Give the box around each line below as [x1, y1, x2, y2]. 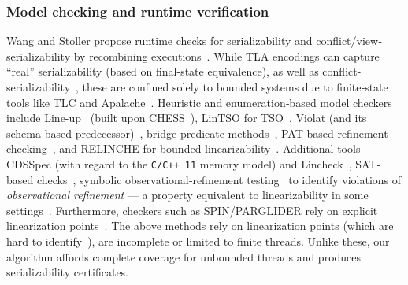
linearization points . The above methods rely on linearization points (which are [6, 217, 394, 234]
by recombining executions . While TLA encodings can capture [73, 47, 380, 64]
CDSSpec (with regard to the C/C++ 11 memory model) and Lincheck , [6, 155, 352, 172]
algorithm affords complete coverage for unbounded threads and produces [6, 248, 362, 265]
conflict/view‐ [316, 32, 382, 49]
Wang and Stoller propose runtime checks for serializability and [6, 32, 313, 49]
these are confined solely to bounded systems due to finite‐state [82, 79, 388, 94]
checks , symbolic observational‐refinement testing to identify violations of [36, 171, 402, 187]
